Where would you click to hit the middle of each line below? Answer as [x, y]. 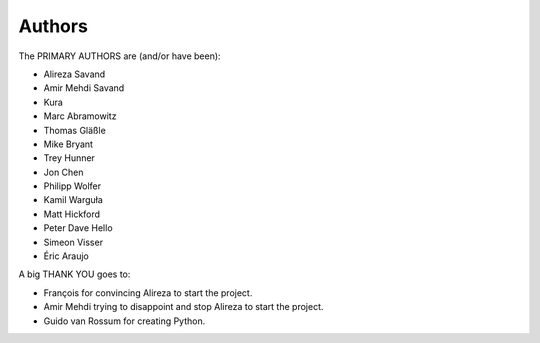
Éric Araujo [66, 256]
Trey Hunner [69, 158]
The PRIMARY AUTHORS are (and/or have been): [119, 56]
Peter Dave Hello [78, 228]
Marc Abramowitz [80, 116]
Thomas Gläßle [75, 130]
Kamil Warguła [73, 200]
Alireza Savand [74, 74]
